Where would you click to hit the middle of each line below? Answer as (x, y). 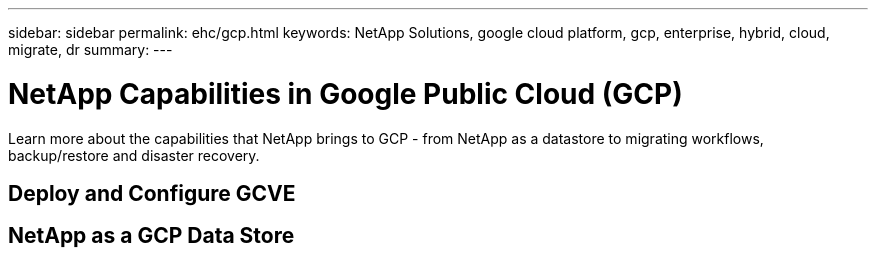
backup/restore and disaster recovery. (134, 155)
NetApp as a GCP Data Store (151, 236)
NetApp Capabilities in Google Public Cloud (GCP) (345, 93)
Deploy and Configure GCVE (152, 193)
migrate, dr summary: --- (90, 49)
